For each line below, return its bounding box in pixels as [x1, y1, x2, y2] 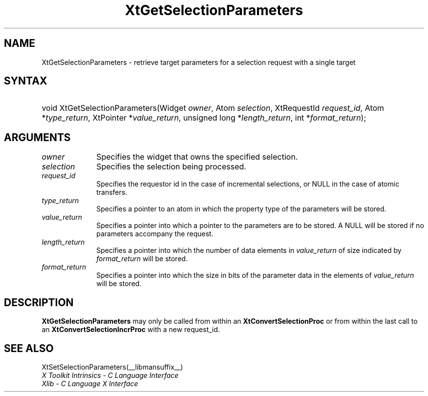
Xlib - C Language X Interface [42, 379, 138, 388]
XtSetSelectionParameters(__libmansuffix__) [42, 362, 183, 371]
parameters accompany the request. [96, 229, 214, 238]
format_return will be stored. [96, 254, 188, 263]
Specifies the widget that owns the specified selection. [96, 152, 298, 162]
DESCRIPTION [4, 296, 74, 309]
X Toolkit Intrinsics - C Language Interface [42, 371, 179, 379]
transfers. [96, 188, 128, 197]
